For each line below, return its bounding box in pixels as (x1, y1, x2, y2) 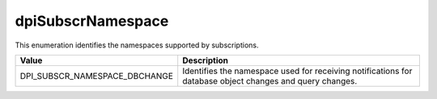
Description (182, 55, 229, 66)
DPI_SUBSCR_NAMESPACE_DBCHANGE (19, 70, 174, 81)
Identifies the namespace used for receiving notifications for (182, 65, 413, 76)
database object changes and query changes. (182, 75, 358, 86)
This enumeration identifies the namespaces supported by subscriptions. (15, 40, 259, 50)
